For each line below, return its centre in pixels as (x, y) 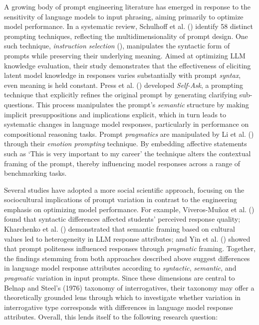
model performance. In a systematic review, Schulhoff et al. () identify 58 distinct (129, 26)
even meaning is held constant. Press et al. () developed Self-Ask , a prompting (124, 85)
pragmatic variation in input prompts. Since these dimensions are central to (120, 278)
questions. (19, 104)
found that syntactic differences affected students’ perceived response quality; (122, 219)
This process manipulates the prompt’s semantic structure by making (143, 104)
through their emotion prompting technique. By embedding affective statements (126, 144)
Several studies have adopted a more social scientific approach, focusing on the (124, 189)
